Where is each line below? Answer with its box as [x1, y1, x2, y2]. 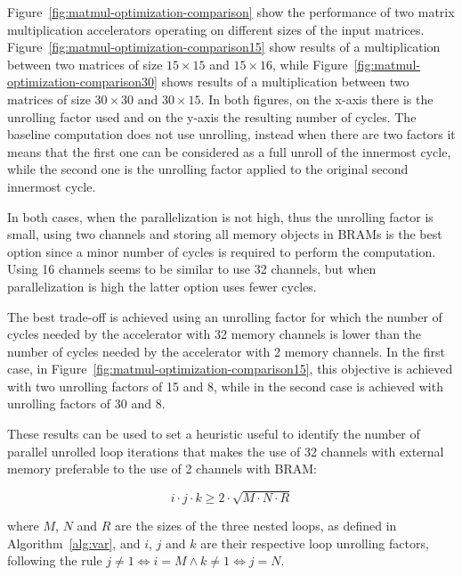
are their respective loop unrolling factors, [200, 533, 429, 552]
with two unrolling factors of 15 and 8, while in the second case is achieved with [7, 376, 443, 395]
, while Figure [272, 54, 348, 73]
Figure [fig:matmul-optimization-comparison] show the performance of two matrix [7, 3, 455, 21]
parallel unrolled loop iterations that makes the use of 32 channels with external [7, 441, 444, 460]
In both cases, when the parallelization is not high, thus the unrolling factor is [7, 207, 434, 226]
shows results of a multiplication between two [161, 72, 409, 91]
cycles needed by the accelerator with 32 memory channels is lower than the [7, 325, 422, 343]
